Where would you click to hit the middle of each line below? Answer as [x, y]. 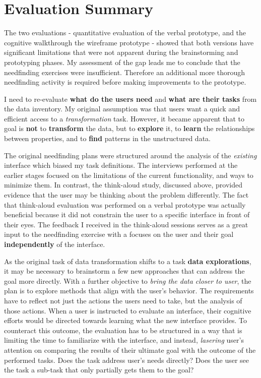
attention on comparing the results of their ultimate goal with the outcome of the [130, 350]
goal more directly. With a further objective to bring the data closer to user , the [128, 280]
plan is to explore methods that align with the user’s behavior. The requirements [129, 291]
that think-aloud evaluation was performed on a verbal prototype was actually [125, 204]
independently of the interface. [55, 244]
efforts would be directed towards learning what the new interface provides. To [125, 320]
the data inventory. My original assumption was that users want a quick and [122, 109]
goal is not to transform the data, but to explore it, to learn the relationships [129, 128]
